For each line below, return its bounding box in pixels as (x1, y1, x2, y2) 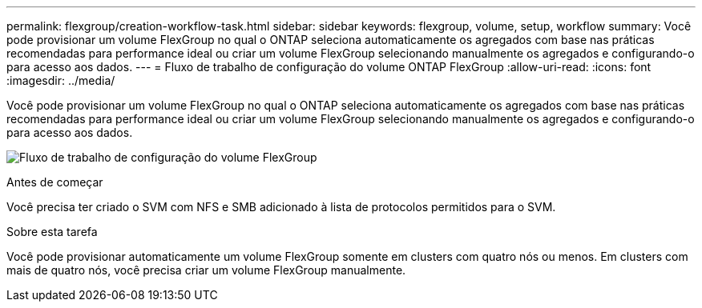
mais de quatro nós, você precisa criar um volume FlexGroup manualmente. (6, 263, 406, 277)
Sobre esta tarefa (6, 225, 98, 238)
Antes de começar (6, 175, 103, 189)
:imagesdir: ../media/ (6, 74, 115, 87)
